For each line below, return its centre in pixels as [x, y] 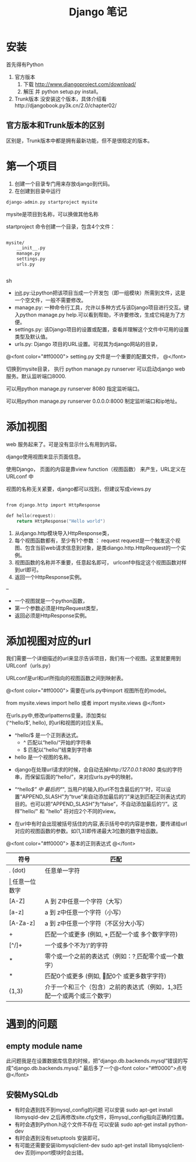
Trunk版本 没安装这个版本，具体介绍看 [60, 99]
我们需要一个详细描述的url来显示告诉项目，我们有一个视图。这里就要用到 [94, 659]
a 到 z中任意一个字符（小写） [85, 913]
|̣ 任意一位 [22, 882]
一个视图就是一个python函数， [51, 601]
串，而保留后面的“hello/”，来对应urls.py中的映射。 [75, 777]
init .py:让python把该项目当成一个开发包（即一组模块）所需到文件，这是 [100, 293]
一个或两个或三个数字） [83, 996]
